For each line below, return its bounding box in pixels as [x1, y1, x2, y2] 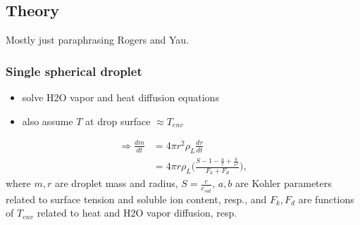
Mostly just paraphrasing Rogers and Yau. [6, 32, 190, 47]
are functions [298, 191, 354, 206]
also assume [22, 113, 73, 128]
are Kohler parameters [235, 176, 332, 191]
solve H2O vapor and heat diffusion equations [22, 90, 219, 105]
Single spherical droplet [6, 62, 142, 79]
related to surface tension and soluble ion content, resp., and [6, 191, 267, 206]
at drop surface [85, 113, 151, 128]
